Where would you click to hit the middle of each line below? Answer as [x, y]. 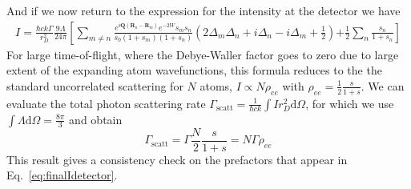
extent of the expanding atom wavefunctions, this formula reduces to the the [194, 70]
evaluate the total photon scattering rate [106, 103]
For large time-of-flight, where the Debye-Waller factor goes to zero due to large [203, 54]
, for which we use [350, 103]
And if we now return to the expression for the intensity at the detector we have [203, 10]
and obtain [96, 119]
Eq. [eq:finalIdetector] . [62, 175]
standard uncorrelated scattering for [95, 85]
